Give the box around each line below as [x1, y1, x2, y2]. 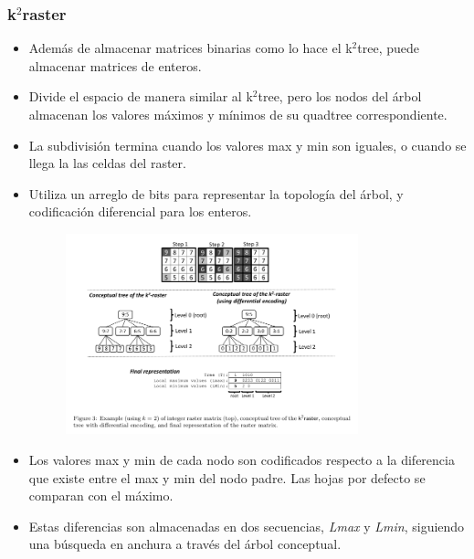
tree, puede [357, 38, 419, 58]
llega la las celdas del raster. [28, 153, 186, 173]
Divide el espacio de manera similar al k [28, 87, 253, 106]
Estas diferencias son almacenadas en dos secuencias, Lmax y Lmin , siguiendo [28, 516, 465, 535]
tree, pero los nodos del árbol [258, 87, 422, 106]
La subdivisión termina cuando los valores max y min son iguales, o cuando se [28, 135, 467, 154]
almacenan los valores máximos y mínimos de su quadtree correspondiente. [28, 105, 448, 123]
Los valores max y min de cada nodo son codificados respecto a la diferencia [28, 450, 455, 469]
